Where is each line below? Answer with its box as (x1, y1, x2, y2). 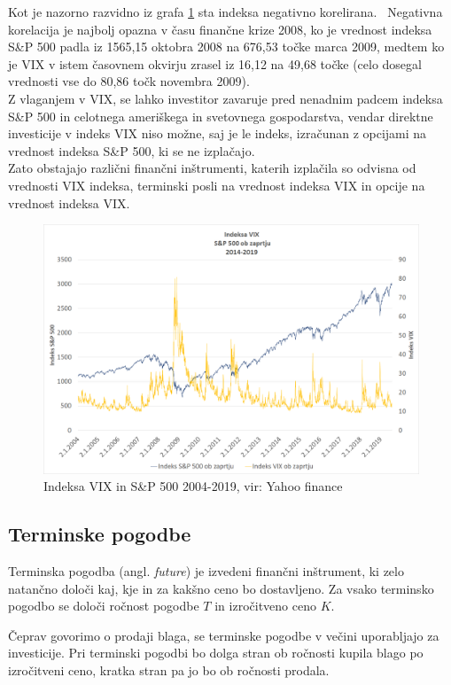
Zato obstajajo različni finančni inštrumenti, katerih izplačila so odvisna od (8, 159, 416, 177)
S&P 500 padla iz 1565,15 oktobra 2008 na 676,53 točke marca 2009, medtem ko (8, 37, 445, 56)
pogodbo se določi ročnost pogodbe (8, 596, 199, 615)
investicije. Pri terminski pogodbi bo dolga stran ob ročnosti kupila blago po (8, 643, 424, 662)
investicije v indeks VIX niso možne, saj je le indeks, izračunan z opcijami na (8, 124, 427, 143)
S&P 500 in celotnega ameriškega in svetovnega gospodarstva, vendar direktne (8, 106, 433, 125)
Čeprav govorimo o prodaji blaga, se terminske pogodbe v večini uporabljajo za (8, 626, 439, 644)
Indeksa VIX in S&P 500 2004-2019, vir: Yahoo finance (43, 477, 343, 495)
